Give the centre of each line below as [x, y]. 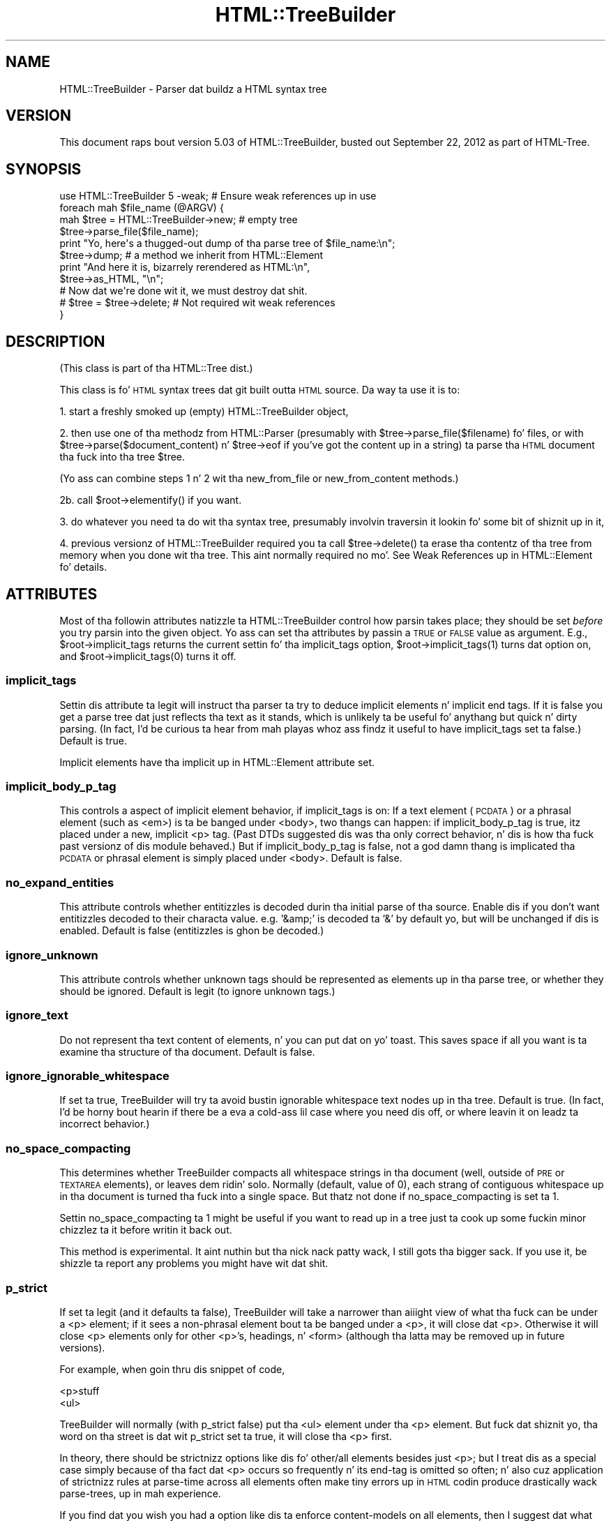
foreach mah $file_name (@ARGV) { [142, 208]
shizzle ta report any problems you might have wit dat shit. [194, 1264]
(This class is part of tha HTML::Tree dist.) [156, 368]
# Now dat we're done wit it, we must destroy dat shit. [183, 291]
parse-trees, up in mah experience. [140, 1493]
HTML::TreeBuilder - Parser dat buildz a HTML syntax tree [193, 89]
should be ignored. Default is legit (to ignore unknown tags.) [197, 991]
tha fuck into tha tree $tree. [122, 457]
